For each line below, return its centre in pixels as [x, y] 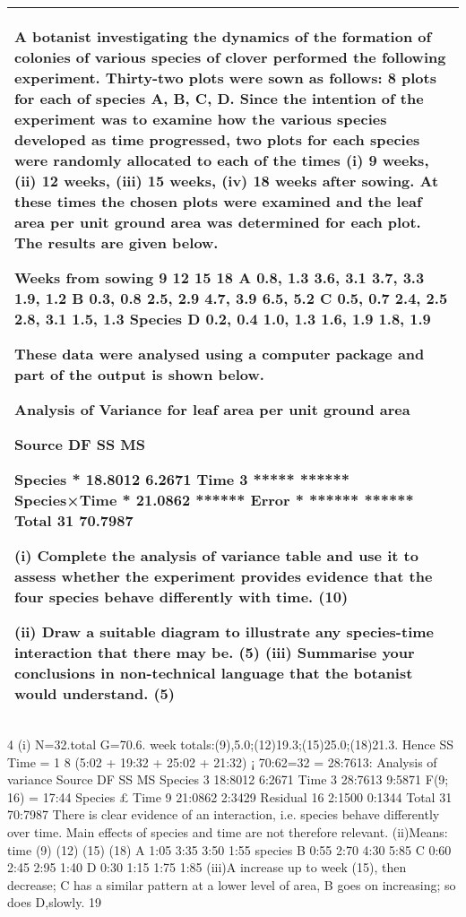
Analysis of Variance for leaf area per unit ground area [212, 409]
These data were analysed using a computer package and [220, 354]
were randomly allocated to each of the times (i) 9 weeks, [222, 160]
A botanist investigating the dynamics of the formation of [223, 36]
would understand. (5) [95, 693]
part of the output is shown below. [139, 374]
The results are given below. [116, 242]
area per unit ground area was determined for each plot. [218, 222]
